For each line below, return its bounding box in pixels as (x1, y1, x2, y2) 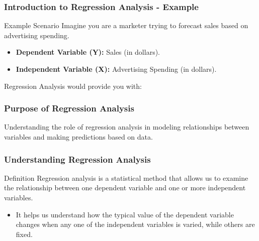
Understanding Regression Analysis (4, 153, 151, 165)
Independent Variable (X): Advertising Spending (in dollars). (16, 64, 217, 74)
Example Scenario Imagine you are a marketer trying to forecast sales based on (4, 20, 248, 31)
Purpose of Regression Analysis (4, 102, 134, 114)
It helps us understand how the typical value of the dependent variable (16, 209, 234, 219)
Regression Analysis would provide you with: (4, 80, 142, 91)
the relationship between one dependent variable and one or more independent (4, 182, 246, 193)
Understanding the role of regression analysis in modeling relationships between (4, 122, 249, 132)
